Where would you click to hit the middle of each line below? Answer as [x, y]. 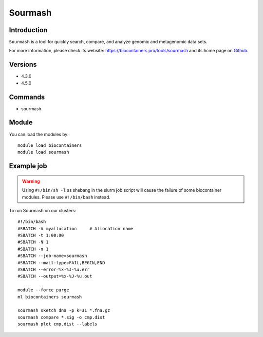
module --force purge [43, 290]
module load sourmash [43, 152]
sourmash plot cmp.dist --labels [57, 324]
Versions [23, 65]
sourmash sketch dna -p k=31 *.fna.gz [64, 310]
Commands [27, 97]
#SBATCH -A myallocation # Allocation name [75, 228]
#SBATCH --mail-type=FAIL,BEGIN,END [61, 263]
